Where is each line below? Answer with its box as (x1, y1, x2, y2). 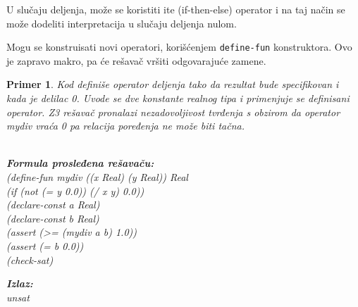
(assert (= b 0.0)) (6, 238, 84, 253)
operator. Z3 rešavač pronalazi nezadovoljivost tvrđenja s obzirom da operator (6, 104, 340, 119)
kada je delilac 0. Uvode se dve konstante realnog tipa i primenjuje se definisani (6, 91, 350, 106)
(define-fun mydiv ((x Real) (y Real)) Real (6, 170, 188, 184)
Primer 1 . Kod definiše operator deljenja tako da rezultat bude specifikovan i (6, 77, 339, 92)
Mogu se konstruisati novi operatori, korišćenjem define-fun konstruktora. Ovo (6, 39, 352, 54)
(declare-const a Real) (6, 197, 100, 212)
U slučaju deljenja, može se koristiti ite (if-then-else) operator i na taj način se (6, 2, 345, 16)
